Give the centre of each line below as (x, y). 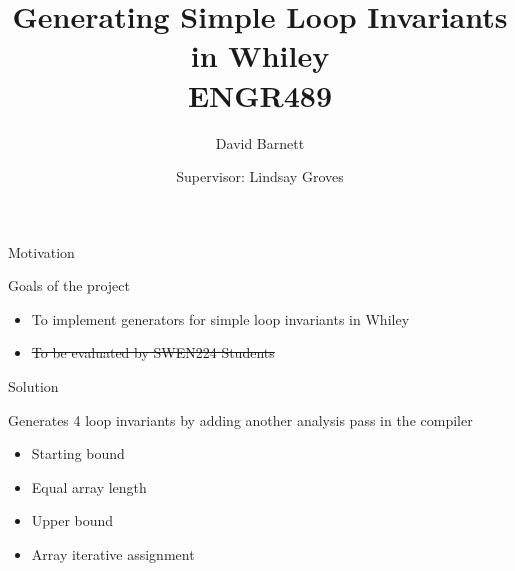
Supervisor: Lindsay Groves (260, 176)
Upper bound (72, 520)
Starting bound (78, 453)
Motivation (41, 251)
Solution (33, 386)
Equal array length (89, 486)
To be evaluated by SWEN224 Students (153, 352)
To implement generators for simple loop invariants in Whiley (220, 318)
